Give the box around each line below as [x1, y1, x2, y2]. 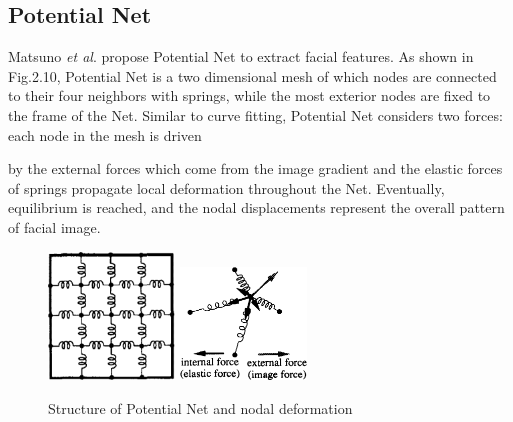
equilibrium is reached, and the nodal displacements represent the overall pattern [8, 197, 505, 218]
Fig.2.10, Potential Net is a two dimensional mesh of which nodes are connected [8, 65, 497, 86]
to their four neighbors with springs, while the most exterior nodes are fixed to [8, 85, 491, 106]
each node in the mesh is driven [8, 124, 202, 145]
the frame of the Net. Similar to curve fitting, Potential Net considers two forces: [8, 104, 503, 125]
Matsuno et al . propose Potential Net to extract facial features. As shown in [8, 46, 474, 67]
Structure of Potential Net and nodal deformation [48, 397, 353, 418]
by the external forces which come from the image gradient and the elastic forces [8, 158, 503, 179]
